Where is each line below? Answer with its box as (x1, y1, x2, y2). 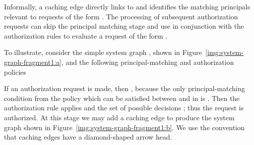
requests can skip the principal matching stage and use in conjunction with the (4, 21, 244, 31)
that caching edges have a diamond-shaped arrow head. (4, 132, 172, 142)
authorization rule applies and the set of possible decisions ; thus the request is (4, 102, 244, 113)
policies (4, 66, 26, 77)
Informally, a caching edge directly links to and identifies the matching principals (4, 1, 251, 11)
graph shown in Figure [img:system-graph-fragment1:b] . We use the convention (4, 122, 245, 132)
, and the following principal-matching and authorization (62, 56, 234, 67)
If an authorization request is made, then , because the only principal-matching (4, 83, 245, 94)
